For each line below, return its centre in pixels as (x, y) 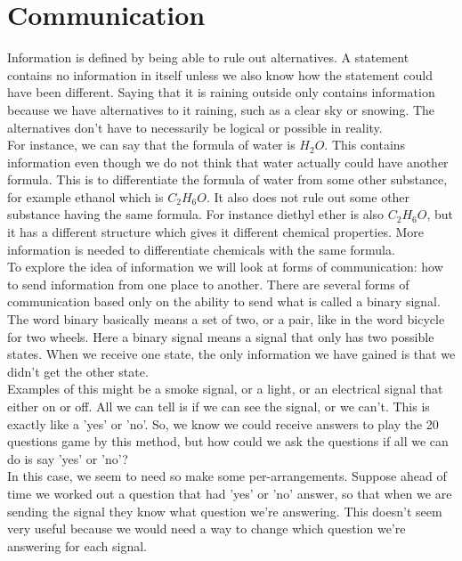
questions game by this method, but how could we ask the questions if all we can (228, 441)
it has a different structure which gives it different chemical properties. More (215, 232)
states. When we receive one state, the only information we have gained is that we (231, 354)
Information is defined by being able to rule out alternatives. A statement (208, 57)
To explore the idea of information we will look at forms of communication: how (225, 267)
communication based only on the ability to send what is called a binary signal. (224, 301)
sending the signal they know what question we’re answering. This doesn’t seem (225, 511)
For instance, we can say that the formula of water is (151, 145)
